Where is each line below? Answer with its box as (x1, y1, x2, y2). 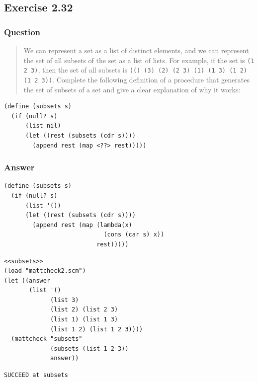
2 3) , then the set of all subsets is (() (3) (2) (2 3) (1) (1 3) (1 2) (23, 65, 247, 75)
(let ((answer (4, 277, 51, 284)
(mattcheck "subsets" (11, 335, 83, 343)
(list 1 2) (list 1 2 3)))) (50, 325, 143, 333)
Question (4, 25, 41, 38)
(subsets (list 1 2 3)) (50, 345, 129, 352)
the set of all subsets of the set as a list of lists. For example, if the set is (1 (23, 55, 255, 65)
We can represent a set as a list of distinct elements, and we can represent (23, 45, 249, 55)
